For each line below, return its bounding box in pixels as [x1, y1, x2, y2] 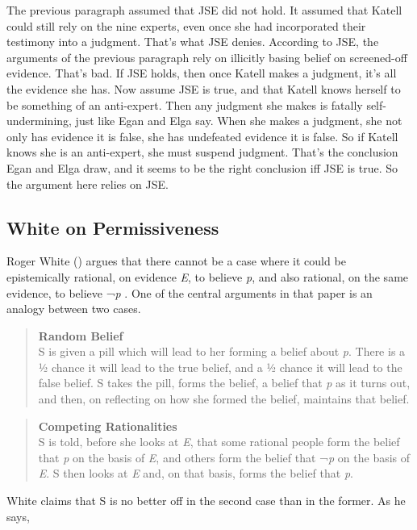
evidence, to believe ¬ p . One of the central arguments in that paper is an [6, 284, 373, 301]
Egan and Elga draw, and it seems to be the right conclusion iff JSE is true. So [6, 159, 398, 176]
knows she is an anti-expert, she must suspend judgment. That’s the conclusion [6, 144, 398, 161]
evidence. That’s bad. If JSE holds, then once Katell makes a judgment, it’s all [6, 65, 397, 81]
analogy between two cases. [6, 300, 141, 317]
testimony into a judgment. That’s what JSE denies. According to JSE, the [6, 33, 379, 50]
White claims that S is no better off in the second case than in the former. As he [6, 492, 406, 509]
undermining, [6, 112, 72, 129]
